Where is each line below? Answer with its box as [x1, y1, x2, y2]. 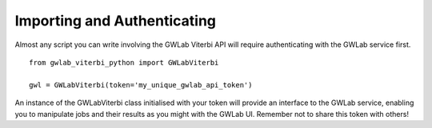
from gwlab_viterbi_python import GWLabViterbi [29, 58, 219, 67]
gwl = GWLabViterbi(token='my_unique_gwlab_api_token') [29, 80, 253, 89]
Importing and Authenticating [14, 12, 216, 29]
